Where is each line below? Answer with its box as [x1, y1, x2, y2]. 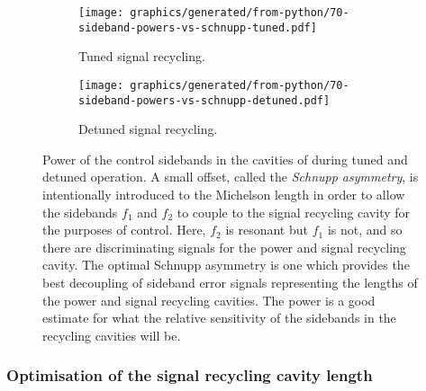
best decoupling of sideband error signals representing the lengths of [42, 272, 418, 291]
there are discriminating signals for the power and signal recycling [42, 237, 406, 256]
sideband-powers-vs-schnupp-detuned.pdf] [78, 93, 331, 107]
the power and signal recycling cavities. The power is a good [42, 290, 376, 309]
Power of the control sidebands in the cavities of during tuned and [42, 149, 408, 168]
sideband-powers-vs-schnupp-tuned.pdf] [78, 21, 317, 34]
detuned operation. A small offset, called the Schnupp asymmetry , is [42, 167, 419, 186]
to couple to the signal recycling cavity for [177, 202, 411, 221]
